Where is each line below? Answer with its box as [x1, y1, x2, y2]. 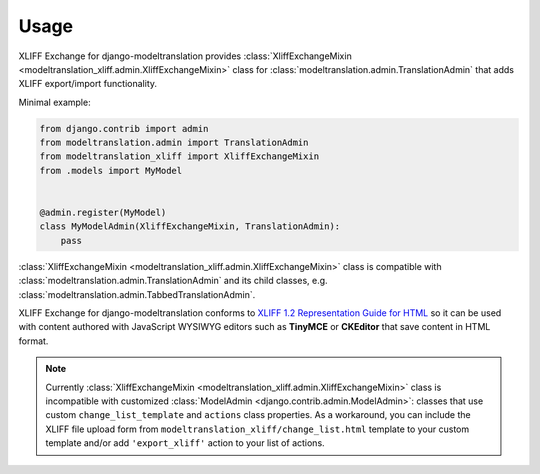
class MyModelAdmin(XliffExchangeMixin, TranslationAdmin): [39, 221, 341, 232]
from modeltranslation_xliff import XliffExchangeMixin [39, 151, 320, 162]
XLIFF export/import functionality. [18, 78, 158, 90]
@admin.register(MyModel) [39, 207, 167, 219]
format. [18, 335, 49, 347]
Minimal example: [18, 96, 91, 108]
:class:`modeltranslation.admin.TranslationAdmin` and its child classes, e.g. [18, 275, 329, 287]
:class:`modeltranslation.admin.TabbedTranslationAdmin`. [18, 288, 256, 300]
